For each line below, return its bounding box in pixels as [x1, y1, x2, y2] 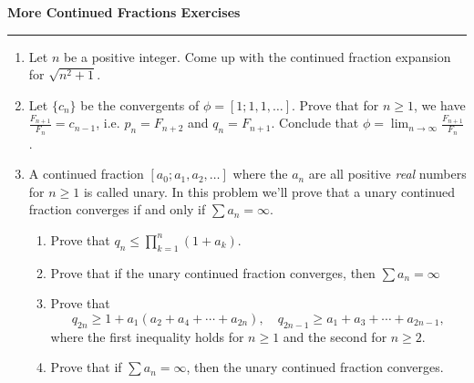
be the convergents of [80, 95, 200, 114]
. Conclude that [271, 113, 359, 132]
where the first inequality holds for [50, 326, 244, 346]
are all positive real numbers [308, 164, 467, 183]
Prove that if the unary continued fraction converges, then [50, 263, 376, 282]
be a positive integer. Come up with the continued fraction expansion [63, 47, 451, 66]
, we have [413, 95, 466, 114]
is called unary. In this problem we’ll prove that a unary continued [83, 181, 456, 201]
